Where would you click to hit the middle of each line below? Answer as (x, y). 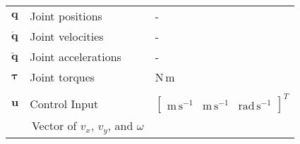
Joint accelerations (76, 57)
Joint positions (66, 16)
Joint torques (62, 77)
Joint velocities (67, 36)
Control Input (64, 103)
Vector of (54, 125)
